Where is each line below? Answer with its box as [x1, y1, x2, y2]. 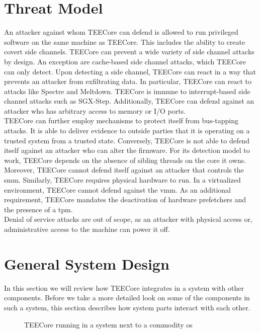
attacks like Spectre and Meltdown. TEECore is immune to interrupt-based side [4, 86, 250, 96]
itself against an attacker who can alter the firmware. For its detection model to [4, 145, 250, 155]
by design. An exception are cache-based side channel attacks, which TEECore [4, 56, 246, 66]
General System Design [4, 253, 169, 274]
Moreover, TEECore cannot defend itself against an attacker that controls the [4, 164, 244, 175]
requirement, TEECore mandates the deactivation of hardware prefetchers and [4, 194, 246, 205]
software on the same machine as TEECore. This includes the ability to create [4, 36, 245, 47]
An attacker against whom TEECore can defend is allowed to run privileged [4, 27, 238, 37]
